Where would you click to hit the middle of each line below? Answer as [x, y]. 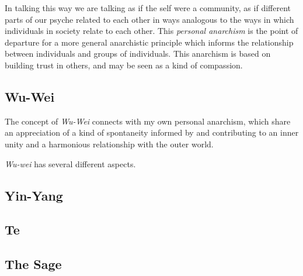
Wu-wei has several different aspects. [70, 163]
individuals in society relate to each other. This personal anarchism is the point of [151, 31]
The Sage [33, 264]
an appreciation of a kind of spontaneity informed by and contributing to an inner [152, 132]
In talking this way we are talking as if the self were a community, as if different [148, 8]
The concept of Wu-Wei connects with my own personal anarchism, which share [148, 121]
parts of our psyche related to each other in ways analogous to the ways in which [149, 19]
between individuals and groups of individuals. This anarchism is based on [138, 54]
